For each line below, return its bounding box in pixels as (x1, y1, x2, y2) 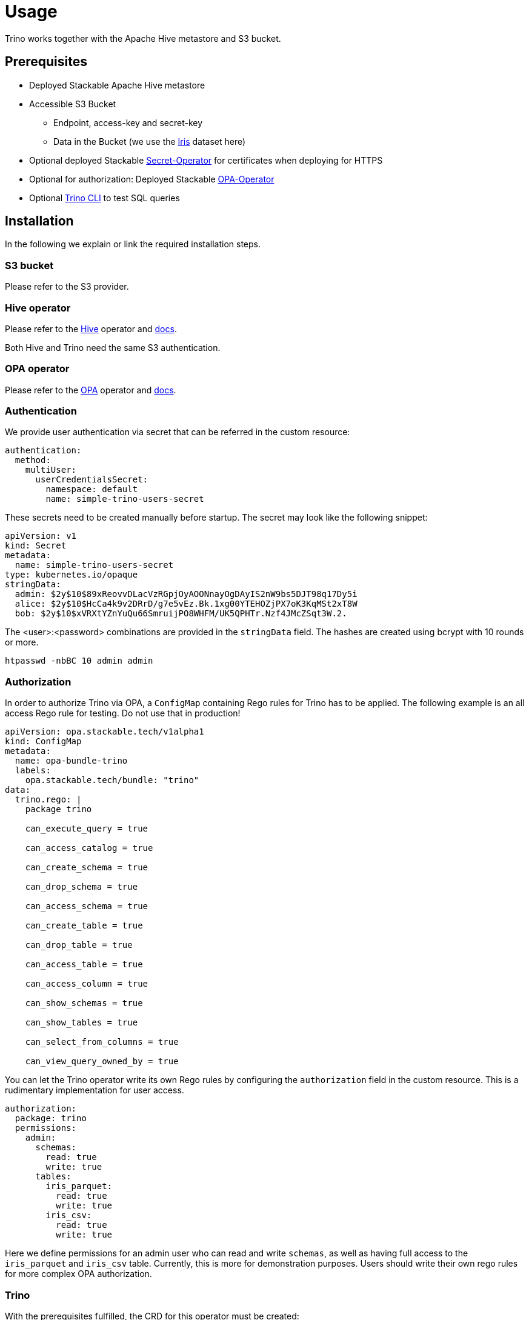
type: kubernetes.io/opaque (5, 570, 138, 580)
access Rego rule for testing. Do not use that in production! (5, 708, 241, 719)
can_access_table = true (25, 959, 143, 970)
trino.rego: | (15, 795, 82, 805)
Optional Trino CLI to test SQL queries (29, 192, 180, 203)
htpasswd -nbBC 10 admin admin (5, 656, 153, 666)
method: (15, 455, 51, 465)
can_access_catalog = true (25, 843, 153, 853)
